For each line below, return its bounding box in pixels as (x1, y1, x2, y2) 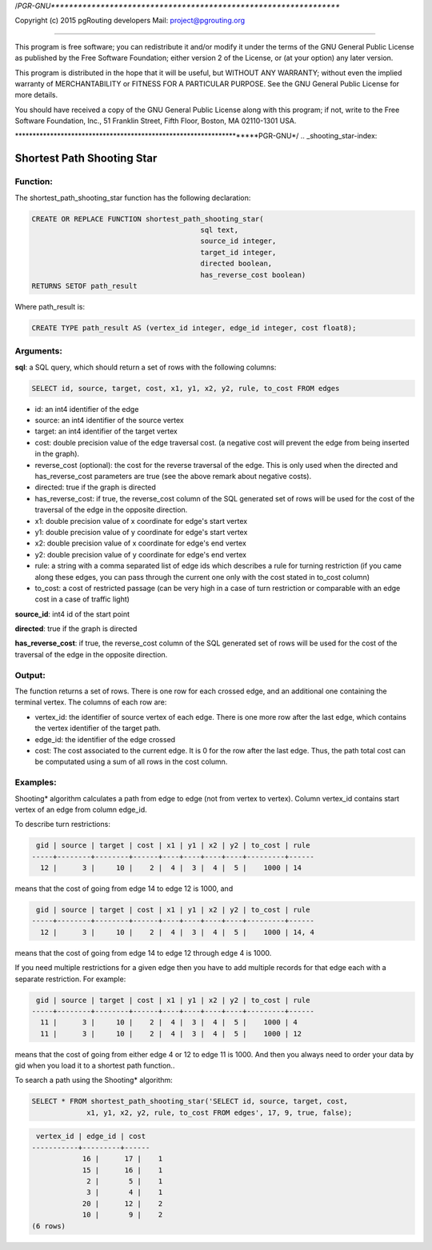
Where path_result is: (14, 302, 86, 311)
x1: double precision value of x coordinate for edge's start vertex (34, 516, 248, 525)
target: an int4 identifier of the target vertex (34, 426, 178, 436)
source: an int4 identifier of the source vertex (34, 416, 184, 425)
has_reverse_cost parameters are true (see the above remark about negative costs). (34, 472, 312, 481)
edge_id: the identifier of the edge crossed (34, 734, 176, 744)
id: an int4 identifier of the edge (34, 404, 139, 413)
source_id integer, (200, 237, 277, 246)
